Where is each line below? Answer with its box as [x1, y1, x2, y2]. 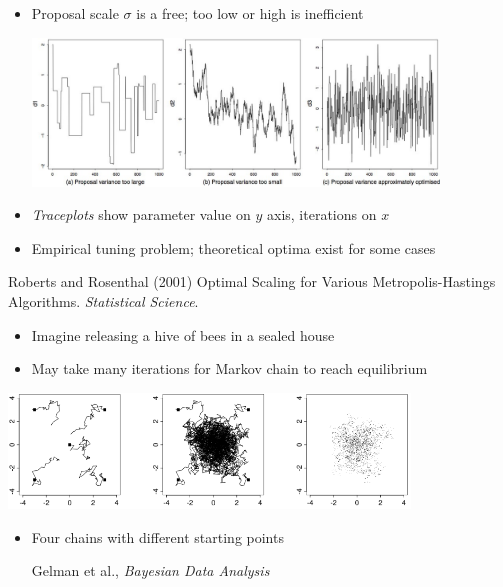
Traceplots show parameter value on [31, 204, 251, 225]
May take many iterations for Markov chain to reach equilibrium [31, 358, 428, 379]
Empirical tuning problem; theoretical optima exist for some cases [31, 237, 436, 258]
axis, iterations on [266, 204, 377, 225]
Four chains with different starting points [31, 526, 284, 547]
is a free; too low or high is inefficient [136, 3, 364, 23]
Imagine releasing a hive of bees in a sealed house [31, 324, 335, 345]
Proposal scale [31, 3, 119, 23]
